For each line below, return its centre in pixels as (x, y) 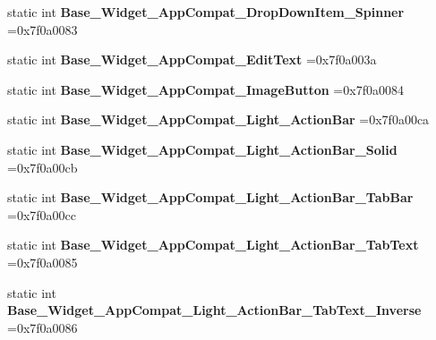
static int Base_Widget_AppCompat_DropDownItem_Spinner (206, 12)
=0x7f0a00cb (43, 167)
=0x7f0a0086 (43, 327)
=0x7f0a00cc (42, 214)
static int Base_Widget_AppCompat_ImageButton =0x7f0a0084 (205, 89)
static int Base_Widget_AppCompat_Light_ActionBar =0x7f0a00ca (218, 119)
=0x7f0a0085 (43, 262)
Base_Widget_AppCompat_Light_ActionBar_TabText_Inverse (214, 310)
